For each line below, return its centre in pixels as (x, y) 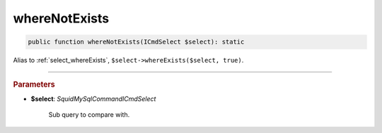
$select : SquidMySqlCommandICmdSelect (93, 99)
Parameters (34, 84)
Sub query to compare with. (89, 115)
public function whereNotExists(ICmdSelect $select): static (136, 42)
